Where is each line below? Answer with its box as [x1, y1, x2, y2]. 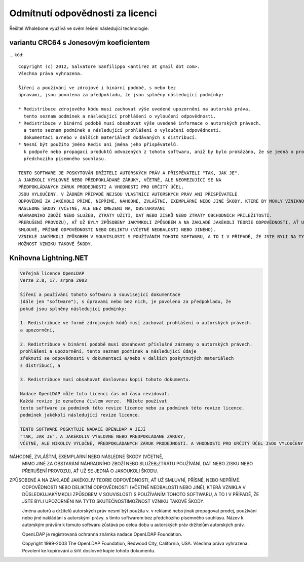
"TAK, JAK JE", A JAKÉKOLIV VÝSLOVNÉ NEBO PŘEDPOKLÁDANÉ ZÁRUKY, [20, 433, 186, 439]
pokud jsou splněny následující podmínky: [20, 306, 127, 312]
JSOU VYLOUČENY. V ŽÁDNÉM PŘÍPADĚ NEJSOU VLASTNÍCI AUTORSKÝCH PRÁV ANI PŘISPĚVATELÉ [18, 191, 238, 197]
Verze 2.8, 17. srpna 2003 [20, 278, 87, 283]
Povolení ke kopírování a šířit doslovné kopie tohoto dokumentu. [22, 547, 156, 553]
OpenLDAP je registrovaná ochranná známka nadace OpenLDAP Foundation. [22, 531, 182, 537]
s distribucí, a [20, 362, 61, 368]
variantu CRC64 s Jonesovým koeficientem [9, 39, 150, 47]
